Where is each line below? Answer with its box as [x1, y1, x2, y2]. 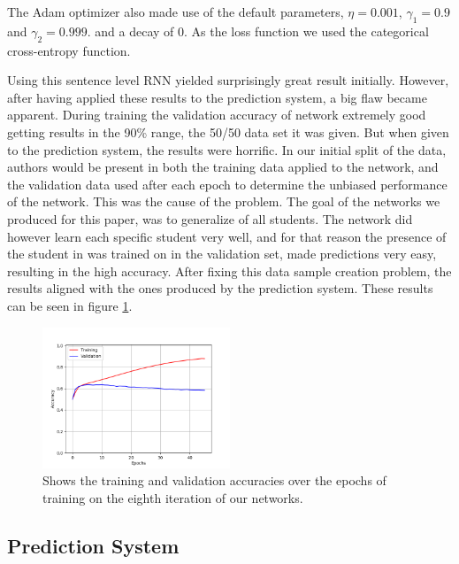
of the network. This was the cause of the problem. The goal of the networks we [7, 192, 440, 211]
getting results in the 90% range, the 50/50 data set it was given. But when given [7, 122, 449, 141]
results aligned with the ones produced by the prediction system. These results [7, 279, 433, 297]
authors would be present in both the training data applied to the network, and [7, 158, 439, 176]
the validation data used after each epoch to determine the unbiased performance [7, 174, 448, 193]
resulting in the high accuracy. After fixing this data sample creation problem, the [7, 261, 452, 280]
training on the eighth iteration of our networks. [42, 488, 303, 506]
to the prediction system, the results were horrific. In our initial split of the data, [7, 140, 447, 158]
